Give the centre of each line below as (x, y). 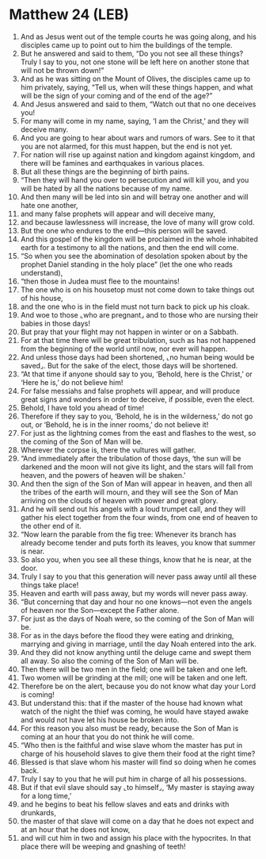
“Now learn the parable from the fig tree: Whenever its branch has (128, 534)
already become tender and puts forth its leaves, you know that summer (138, 542)
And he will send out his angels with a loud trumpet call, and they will (133, 509)
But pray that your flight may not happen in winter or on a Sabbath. (129, 332)
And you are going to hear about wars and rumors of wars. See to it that (138, 137)
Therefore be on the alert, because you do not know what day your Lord (138, 686)
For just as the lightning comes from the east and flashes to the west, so (138, 433)
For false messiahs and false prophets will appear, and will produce (130, 391)
